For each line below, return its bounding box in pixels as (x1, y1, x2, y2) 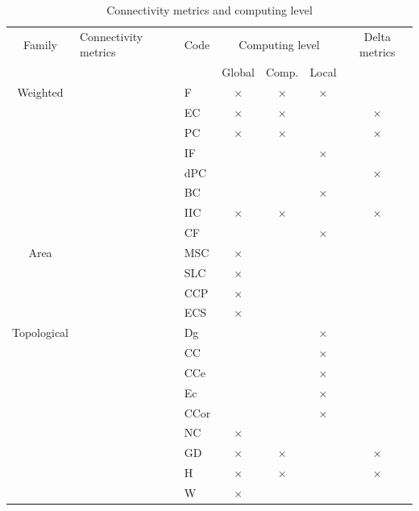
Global (222, 64, 255, 81)
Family (23, 35, 57, 52)
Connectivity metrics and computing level (106, 2, 313, 18)
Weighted (17, 84, 64, 101)
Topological (12, 324, 69, 341)
